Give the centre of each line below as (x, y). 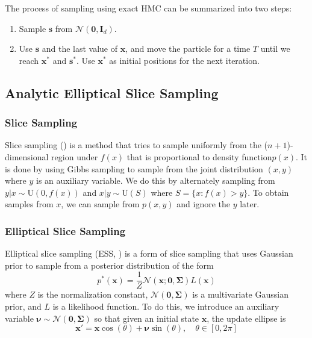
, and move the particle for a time (188, 49)
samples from (29, 204)
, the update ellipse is (246, 318)
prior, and (23, 306)
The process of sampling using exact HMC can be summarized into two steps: (148, 8)
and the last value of (80, 49)
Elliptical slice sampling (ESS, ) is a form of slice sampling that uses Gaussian (149, 253)
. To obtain (268, 192)
